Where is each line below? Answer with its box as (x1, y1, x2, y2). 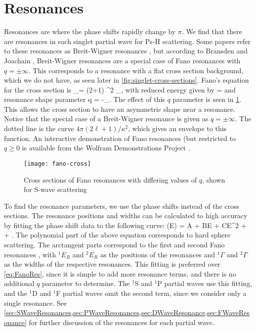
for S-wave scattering (24, 184, 87, 194)
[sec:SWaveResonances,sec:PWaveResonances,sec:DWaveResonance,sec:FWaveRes (4, 307, 250, 318)
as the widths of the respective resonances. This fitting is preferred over (4, 259, 220, 269)
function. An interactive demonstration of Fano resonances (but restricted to (4, 133, 236, 143)
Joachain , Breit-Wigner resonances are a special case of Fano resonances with (4, 55, 241, 65)
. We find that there (181, 26, 242, 37)
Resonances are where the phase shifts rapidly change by (4, 26, 176, 37)
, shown (202, 174, 225, 185)
